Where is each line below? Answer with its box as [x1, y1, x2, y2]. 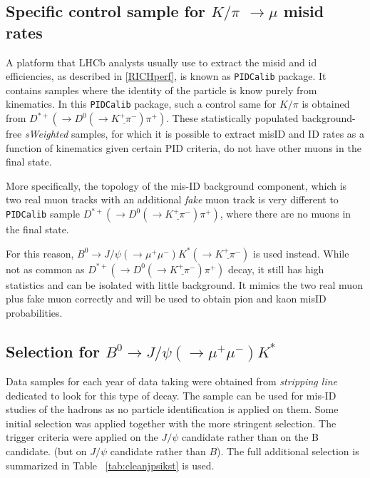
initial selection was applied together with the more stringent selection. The [6, 415, 336, 430]
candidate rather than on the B [181, 429, 319, 444]
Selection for [6, 340, 101, 362]
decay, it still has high [228, 261, 324, 276]
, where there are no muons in [220, 206, 351, 221]
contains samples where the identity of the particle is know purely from [6, 82, 317, 97]
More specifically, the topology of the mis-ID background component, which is [6, 178, 347, 193]
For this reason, [6, 245, 74, 260]
